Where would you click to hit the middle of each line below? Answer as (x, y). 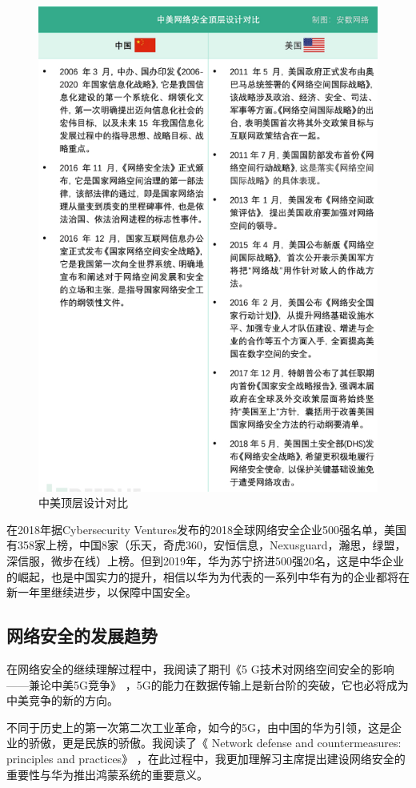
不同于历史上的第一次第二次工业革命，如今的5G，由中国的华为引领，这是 (198, 727)
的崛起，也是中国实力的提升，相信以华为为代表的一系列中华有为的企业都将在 (208, 576)
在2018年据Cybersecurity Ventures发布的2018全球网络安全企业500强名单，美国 (206, 529)
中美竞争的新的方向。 (62, 700)
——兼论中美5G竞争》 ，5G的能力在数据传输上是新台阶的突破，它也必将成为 (208, 684)
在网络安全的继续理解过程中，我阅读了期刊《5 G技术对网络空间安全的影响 (200, 668)
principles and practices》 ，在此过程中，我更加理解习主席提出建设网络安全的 (206, 758)
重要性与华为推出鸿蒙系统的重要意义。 (107, 774)
